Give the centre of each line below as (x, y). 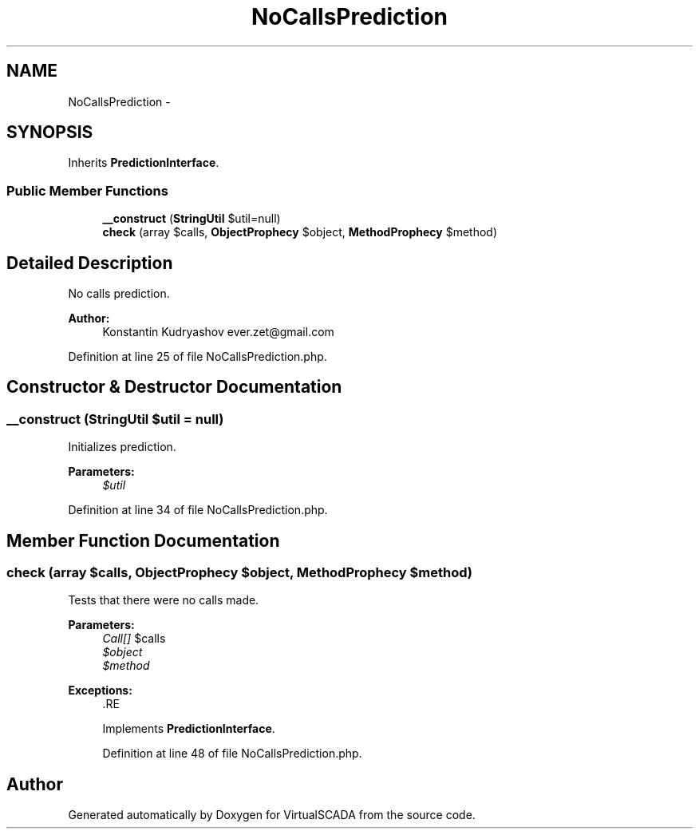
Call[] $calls (134, 639)
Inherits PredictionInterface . (144, 163)
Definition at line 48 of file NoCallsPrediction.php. (232, 754)
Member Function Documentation (143, 540)
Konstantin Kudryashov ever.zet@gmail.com (218, 332)
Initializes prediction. (122, 447)
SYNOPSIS (50, 133)
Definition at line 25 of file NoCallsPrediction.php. (197, 357)
